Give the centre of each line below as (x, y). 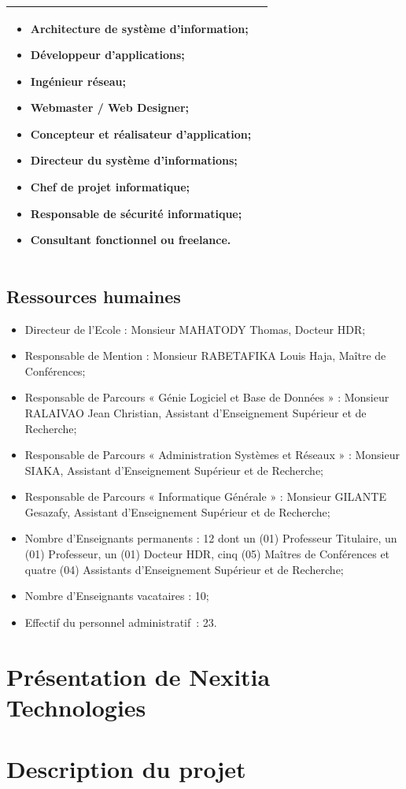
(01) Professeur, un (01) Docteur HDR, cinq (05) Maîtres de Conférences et (207, 554)
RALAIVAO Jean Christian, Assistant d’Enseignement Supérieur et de (196, 412)
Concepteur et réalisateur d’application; (141, 133)
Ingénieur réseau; (78, 81)
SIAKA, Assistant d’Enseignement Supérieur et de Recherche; (174, 470)
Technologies (76, 707)
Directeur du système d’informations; (134, 160)
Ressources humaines (94, 296)
